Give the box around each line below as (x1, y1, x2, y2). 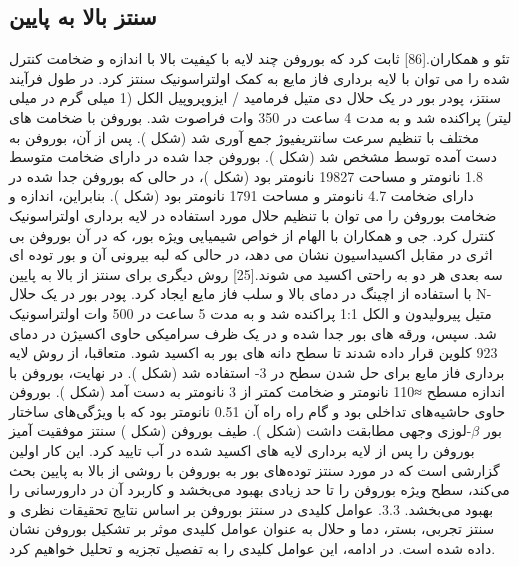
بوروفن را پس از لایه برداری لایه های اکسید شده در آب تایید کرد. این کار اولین (9, 440, 475, 461)
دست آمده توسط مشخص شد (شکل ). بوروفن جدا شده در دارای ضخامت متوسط (9, 146, 498, 167)
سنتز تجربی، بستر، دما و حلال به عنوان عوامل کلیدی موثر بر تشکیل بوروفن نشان (9, 518, 495, 539)
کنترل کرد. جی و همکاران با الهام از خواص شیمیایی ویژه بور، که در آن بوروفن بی (9, 224, 495, 245)
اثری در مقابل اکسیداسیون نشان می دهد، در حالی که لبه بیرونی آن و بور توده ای (9, 244, 493, 265)
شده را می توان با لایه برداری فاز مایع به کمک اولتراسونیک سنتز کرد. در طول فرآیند (9, 67, 510, 88)
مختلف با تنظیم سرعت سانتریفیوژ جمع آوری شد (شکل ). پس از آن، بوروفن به (9, 126, 480, 147)
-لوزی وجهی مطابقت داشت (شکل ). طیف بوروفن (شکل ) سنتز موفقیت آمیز (9, 420, 472, 441)
